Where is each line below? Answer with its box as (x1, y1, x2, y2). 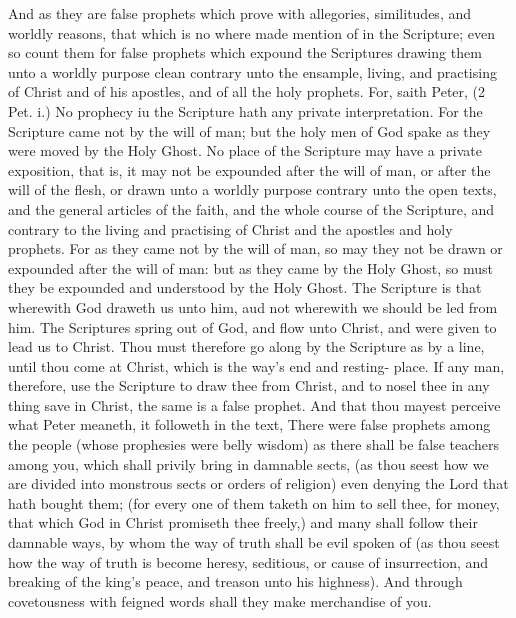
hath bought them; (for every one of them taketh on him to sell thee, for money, (8, 492, 500, 513)
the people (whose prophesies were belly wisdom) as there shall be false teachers (8, 434, 500, 455)
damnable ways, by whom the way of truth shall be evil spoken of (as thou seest (8, 532, 500, 553)
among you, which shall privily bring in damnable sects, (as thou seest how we (8, 453, 489, 474)
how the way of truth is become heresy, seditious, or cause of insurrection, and (8, 551, 489, 572)
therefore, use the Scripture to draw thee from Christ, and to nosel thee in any (8, 375, 490, 396)
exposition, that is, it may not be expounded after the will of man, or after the (8, 159, 491, 180)
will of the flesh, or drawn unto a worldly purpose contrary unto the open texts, (8, 179, 497, 200)
